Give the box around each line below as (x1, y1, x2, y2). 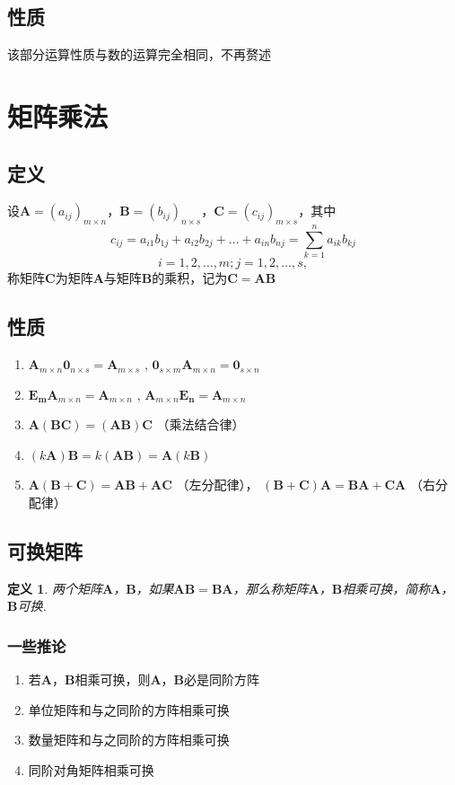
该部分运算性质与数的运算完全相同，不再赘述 (7, 45, 271, 64)
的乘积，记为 (152, 269, 228, 287)
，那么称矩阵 (232, 578, 309, 597)
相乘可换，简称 (342, 578, 431, 597)
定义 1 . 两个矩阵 (7, 578, 102, 597)
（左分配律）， (176, 475, 258, 494)
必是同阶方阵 (184, 670, 260, 689)
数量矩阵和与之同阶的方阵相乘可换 (28, 730, 230, 749)
